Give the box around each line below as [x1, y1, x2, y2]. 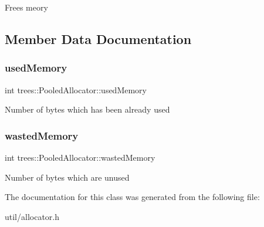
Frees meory [5, 1, 48, 13]
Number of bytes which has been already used [5, 103, 170, 116]
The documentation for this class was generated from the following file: [5, 191, 260, 203]
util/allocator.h [5, 210, 60, 222]
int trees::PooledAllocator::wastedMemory [5, 151, 155, 163]
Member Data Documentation [5, 29, 192, 48]
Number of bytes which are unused [5, 171, 130, 183]
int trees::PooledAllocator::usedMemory [5, 83, 147, 96]
